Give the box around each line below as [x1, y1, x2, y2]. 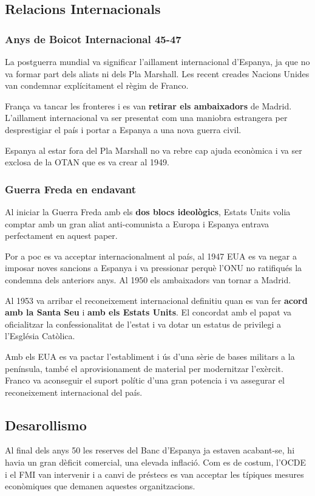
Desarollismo [5, 415, 87, 434]
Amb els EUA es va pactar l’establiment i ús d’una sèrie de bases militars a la [5, 350, 295, 362]
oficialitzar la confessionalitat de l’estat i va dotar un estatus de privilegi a [5, 317, 282, 330]
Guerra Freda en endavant [5, 181, 137, 196]
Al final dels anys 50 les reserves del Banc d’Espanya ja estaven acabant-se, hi [5, 444, 295, 456]
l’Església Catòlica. [5, 329, 75, 342]
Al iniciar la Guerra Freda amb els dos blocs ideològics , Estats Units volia [5, 205, 291, 218]
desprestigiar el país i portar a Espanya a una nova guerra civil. [5, 123, 242, 136]
